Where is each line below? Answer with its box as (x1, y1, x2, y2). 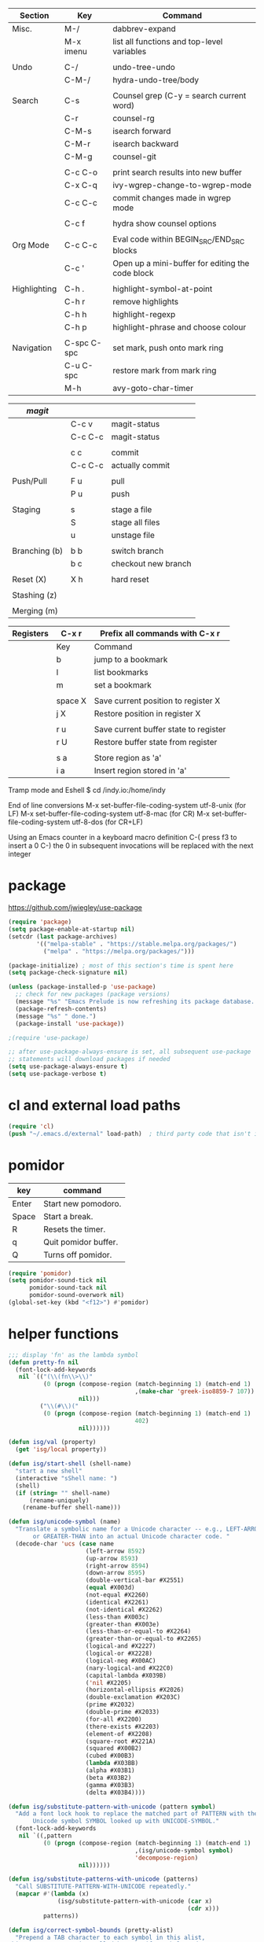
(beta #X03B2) (85, 1774, 132, 1782)
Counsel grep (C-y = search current (112, 90, 247, 101)
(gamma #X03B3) (85, 1781, 135, 1789)
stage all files (111, 517, 160, 528)
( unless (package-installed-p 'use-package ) (8, 983, 156, 991)
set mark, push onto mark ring (112, 342, 224, 353)
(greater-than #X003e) (85, 1620, 159, 1628)
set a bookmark (93, 680, 152, 691)
